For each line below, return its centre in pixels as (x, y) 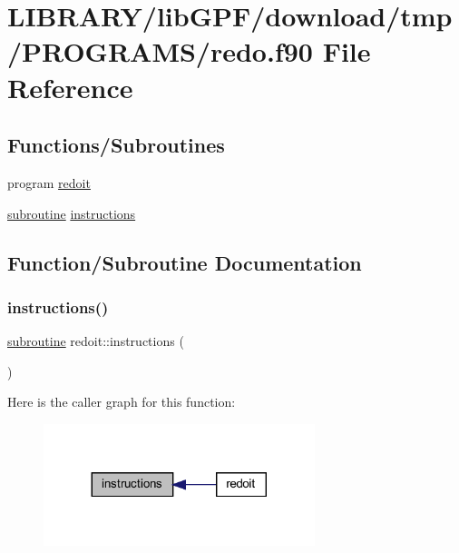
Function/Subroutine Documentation (185, 262)
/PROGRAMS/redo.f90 (160, 51)
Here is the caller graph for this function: (122, 402)
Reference (70, 87)
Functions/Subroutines (116, 145)
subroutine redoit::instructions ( (96, 341)
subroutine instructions (72, 213)
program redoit (49, 182)
